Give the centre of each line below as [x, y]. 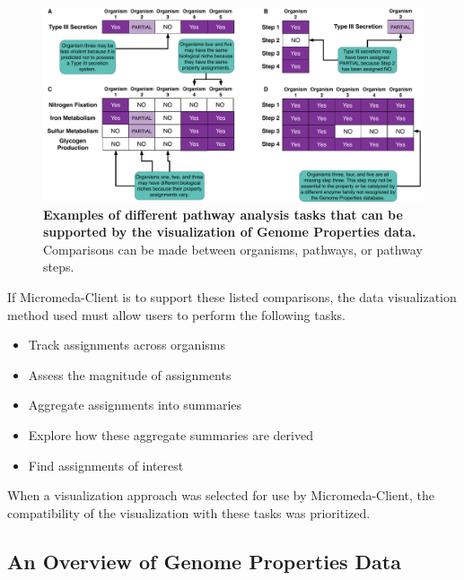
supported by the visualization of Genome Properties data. [230, 232]
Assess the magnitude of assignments [130, 374]
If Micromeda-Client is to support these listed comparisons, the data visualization [232, 296]
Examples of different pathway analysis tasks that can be [223, 214]
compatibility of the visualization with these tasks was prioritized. [189, 512]
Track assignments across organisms [127, 345]
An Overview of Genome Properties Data [204, 561]
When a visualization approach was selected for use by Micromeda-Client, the [221, 495]
